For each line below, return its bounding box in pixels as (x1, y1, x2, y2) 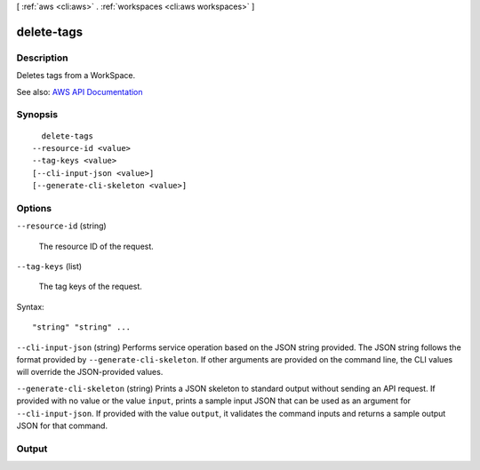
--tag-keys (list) (16, 260, 83, 271)
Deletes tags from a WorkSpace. (16, 70, 136, 81)
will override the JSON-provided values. (16, 367, 164, 378)
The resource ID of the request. (38, 241, 155, 251)
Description (16, 52, 68, 64)
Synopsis (16, 108, 58, 121)
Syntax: (16, 301, 44, 312)
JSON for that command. (16, 420, 108, 431)
